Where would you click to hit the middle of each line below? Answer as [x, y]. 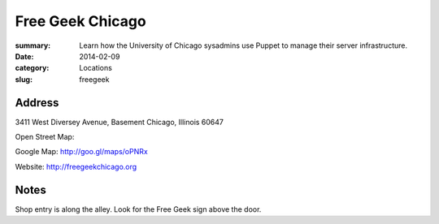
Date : [24, 56]
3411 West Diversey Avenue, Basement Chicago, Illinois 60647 [119, 122]
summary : [33, 45]
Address [37, 103]
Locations [96, 68]
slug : [24, 79]
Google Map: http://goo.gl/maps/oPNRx [81, 152]
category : [32, 68]
